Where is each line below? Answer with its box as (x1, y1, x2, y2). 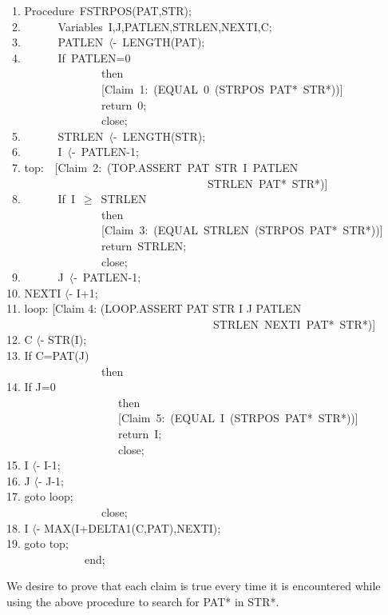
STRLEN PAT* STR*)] (207, 174, 328, 191)
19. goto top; (6, 535, 69, 552)
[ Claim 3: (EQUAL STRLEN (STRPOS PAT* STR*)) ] (101, 222, 383, 238)
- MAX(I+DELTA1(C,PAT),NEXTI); (36, 519, 221, 536)
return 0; (101, 96, 147, 113)
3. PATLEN (11, 34, 104, 50)
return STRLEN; (101, 237, 187, 254)
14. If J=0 (6, 378, 56, 395)
